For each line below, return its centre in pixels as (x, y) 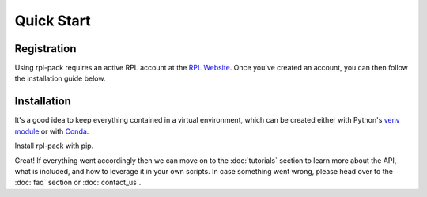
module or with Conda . (52, 131)
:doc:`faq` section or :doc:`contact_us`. (78, 183)
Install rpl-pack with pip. (54, 146)
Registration (45, 49)
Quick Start (53, 21)
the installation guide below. (60, 78)
